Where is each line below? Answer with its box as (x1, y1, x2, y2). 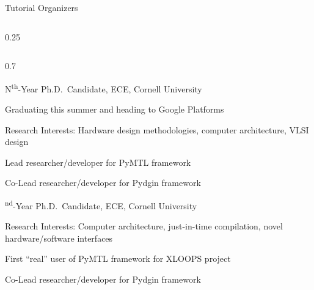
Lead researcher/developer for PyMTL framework (5, 155, 191, 168)
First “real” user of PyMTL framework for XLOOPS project (5, 252, 231, 265)
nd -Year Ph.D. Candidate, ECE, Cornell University (5, 198, 197, 212)
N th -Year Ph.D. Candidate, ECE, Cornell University (5, 80, 202, 95)
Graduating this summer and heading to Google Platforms (5, 103, 224, 116)
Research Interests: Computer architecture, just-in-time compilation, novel (5, 220, 283, 232)
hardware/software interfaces (5, 231, 113, 244)
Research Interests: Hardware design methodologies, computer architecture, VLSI (5, 123, 309, 136)
